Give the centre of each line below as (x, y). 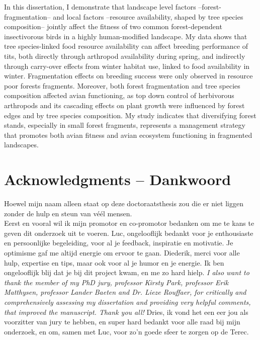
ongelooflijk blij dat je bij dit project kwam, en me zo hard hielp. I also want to (127, 272)
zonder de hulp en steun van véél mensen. (68, 213)
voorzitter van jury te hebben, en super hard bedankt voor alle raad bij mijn (122, 322)
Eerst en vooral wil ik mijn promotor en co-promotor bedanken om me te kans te (129, 223)
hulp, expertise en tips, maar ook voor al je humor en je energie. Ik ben (114, 262)
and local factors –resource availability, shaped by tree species (148, 16)
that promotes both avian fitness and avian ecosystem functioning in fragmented (128, 135)
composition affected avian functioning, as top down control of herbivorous (119, 95)
